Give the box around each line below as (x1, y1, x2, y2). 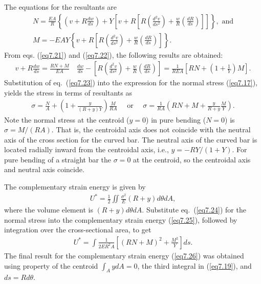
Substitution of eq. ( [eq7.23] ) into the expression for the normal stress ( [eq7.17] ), (4, 77, 257, 88)
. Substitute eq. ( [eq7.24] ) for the (142, 204, 246, 215)
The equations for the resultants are (4, 2, 117, 12)
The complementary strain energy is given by (4, 181, 146, 192)
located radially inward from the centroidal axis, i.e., (4, 144, 169, 155)
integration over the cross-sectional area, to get (4, 224, 151, 235)
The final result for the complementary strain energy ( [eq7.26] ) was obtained (4, 250, 244, 261)
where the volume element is (4, 204, 93, 215)
